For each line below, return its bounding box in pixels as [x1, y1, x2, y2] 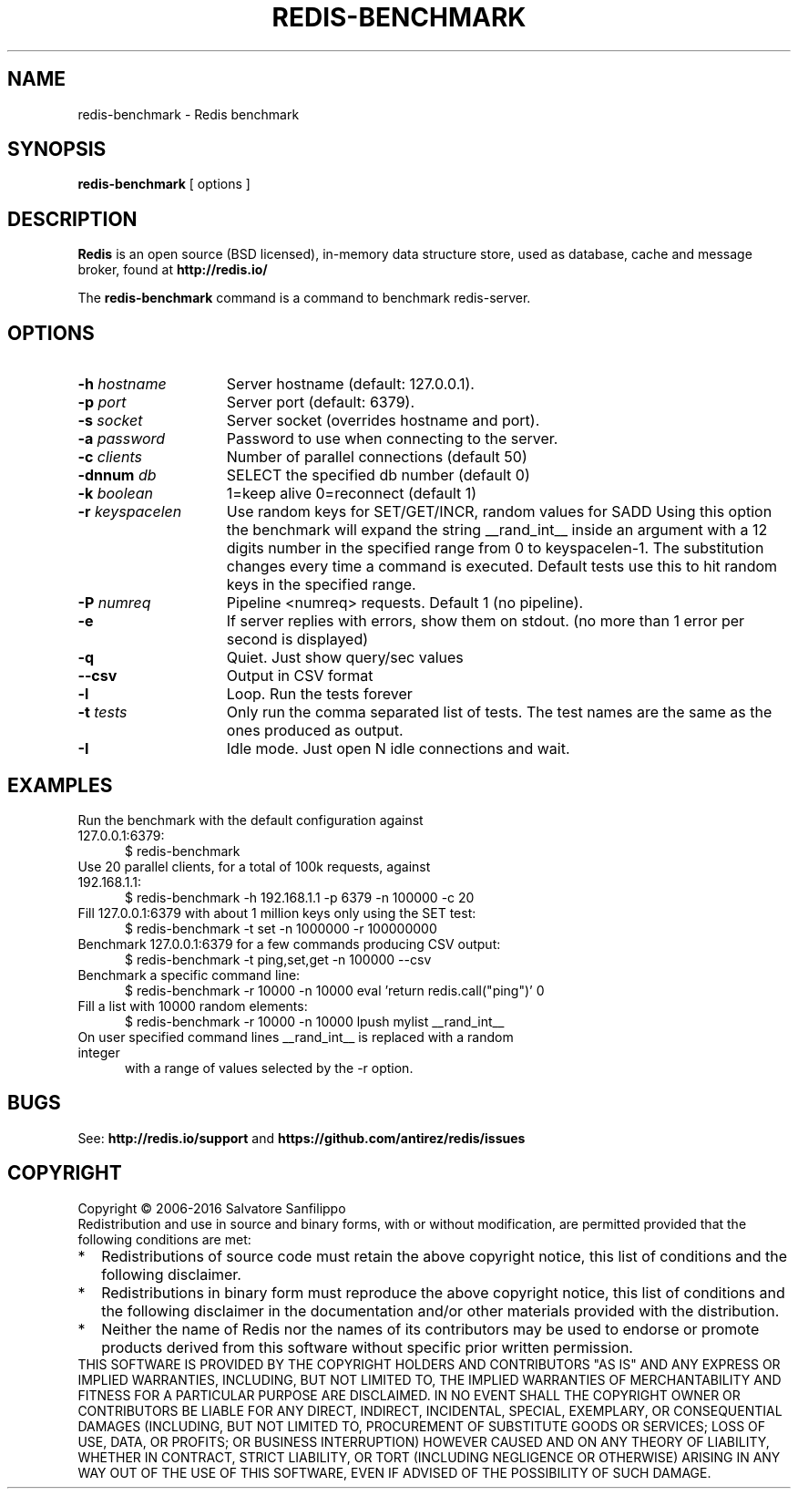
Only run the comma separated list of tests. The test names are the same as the [226, 703, 772, 722]
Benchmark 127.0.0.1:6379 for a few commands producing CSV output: [77, 935, 501, 952]
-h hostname [77, 375, 167, 394]
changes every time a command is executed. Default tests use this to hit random [226, 557, 778, 576]
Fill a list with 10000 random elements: [77, 997, 308, 1014]
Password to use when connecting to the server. [226, 429, 558, 449]
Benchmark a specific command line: [77, 966, 301, 983]
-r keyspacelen [77, 502, 182, 521]
